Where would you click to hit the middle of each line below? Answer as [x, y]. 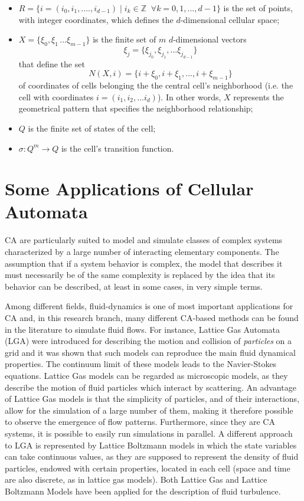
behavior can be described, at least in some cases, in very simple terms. [134, 286]
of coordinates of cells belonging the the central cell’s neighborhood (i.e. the [156, 85]
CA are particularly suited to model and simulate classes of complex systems [144, 240]
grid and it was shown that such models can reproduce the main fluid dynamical [150, 352]
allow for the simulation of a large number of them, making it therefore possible [149, 410]
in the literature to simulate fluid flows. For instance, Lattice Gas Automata [143, 329]
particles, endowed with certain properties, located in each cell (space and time [148, 468]
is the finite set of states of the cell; [92, 128]
